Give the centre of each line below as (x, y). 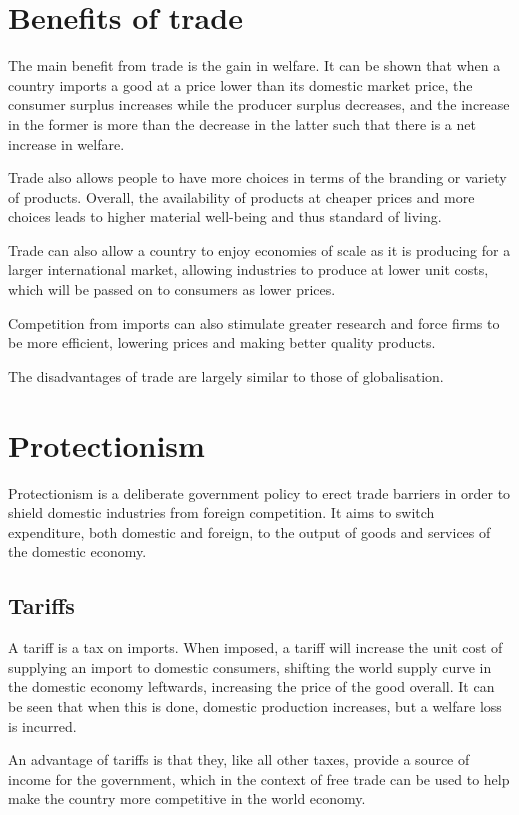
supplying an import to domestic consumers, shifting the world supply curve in (250, 666)
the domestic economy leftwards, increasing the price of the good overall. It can (251, 686)
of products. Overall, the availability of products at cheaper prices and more (241, 196)
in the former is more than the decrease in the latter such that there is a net (242, 123)
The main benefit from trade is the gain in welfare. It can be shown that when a (254, 65)
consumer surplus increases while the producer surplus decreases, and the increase (259, 104)
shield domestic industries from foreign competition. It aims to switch (221, 512)
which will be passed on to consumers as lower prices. (172, 289)
